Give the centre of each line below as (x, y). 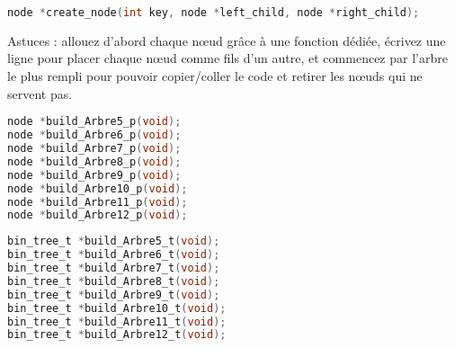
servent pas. (40, 93)
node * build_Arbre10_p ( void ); (98, 188)
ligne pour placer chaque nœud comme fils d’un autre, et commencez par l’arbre (227, 58)
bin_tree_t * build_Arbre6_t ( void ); (114, 255)
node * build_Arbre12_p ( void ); (98, 215)
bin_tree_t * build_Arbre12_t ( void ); (117, 335)
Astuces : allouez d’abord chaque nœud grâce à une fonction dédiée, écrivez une (227, 40)
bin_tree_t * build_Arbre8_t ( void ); (114, 281)
